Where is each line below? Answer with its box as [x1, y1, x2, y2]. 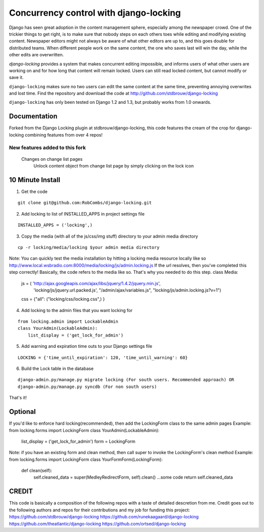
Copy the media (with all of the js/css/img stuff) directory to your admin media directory [21, 233, 198, 239]
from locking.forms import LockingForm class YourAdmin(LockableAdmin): [9, 427, 160, 433]
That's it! [9, 395, 27, 401]
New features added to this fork [9, 144, 86, 151]
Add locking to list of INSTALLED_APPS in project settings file [21, 211, 145, 217]
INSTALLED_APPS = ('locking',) [18, 222, 93, 228]
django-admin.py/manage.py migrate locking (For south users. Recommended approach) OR [18, 377, 235, 383]
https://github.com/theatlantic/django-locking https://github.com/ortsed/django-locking [9, 521, 186, 527]
